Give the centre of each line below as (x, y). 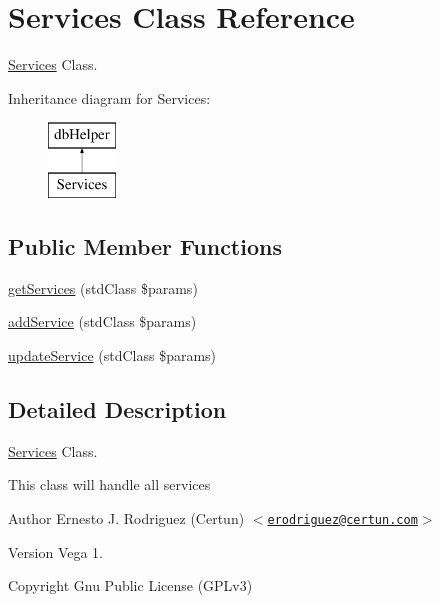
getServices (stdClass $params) (103, 287)
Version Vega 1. (56, 551)
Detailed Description (117, 408)
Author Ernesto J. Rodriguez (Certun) (126, 517)
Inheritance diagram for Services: (109, 97)
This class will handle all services (109, 484)
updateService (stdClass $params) (112, 354)
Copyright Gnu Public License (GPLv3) (130, 585)
